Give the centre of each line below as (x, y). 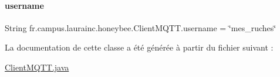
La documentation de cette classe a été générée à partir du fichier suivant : (139, 47)
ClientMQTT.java (37, 67)
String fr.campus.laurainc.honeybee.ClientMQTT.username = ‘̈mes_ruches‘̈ (141, 27)
